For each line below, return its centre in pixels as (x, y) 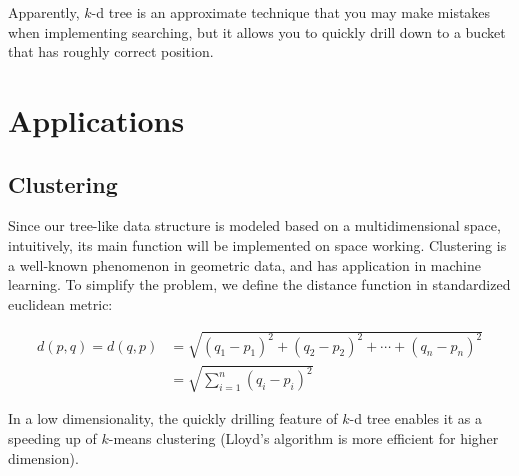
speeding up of (52, 438)
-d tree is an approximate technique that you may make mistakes (291, 12)
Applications (96, 119)
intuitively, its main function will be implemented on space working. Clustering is (257, 244)
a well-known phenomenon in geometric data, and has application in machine (245, 264)
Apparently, (44, 12)
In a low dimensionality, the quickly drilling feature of (173, 418)
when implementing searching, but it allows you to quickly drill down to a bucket (257, 31)
